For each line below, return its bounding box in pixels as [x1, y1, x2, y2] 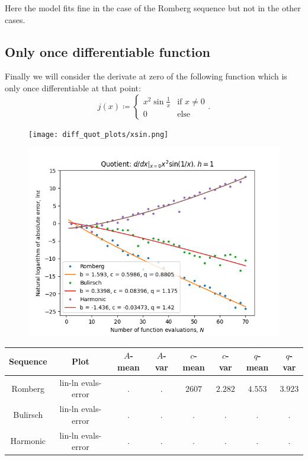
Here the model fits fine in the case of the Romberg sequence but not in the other [5, 2, 301, 14]
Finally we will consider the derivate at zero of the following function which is [5, 70, 287, 82]
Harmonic [10, 435, 46, 447]
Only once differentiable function [5, 42, 211, 60]
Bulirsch [13, 408, 43, 420]
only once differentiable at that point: [5, 81, 141, 94]
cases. [5, 13, 25, 25]
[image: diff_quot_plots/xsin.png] [28, 130, 169, 139]
